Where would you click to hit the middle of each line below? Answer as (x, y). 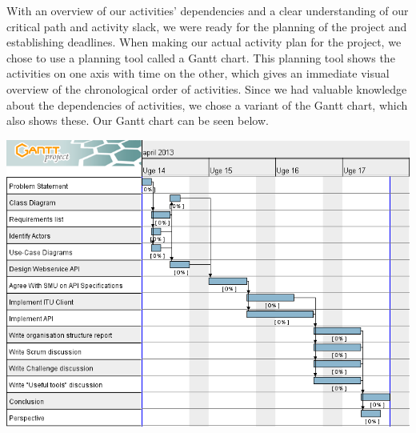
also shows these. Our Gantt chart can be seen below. (138, 120)
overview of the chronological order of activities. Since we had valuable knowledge (207, 88)
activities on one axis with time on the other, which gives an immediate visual (198, 73)
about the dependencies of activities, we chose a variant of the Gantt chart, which (207, 104)
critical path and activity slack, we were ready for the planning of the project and (207, 26)
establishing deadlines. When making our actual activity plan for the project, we (204, 42)
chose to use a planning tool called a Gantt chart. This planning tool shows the (201, 57)
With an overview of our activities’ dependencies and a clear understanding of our (208, 10)
